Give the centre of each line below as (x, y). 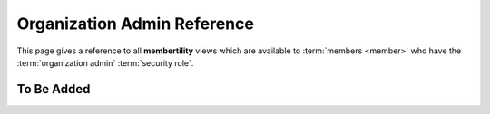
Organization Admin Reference (135, 24)
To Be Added (54, 89)
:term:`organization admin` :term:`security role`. (105, 62)
